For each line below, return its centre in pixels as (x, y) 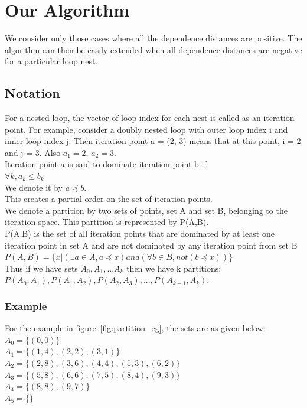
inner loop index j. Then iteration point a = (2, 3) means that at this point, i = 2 (153, 141)
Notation (32, 93)
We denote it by (34, 187)
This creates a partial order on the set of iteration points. (109, 199)
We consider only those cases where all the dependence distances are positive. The (153, 38)
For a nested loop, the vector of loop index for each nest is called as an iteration (150, 118)
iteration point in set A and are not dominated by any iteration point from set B (151, 245)
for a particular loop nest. (51, 61)
